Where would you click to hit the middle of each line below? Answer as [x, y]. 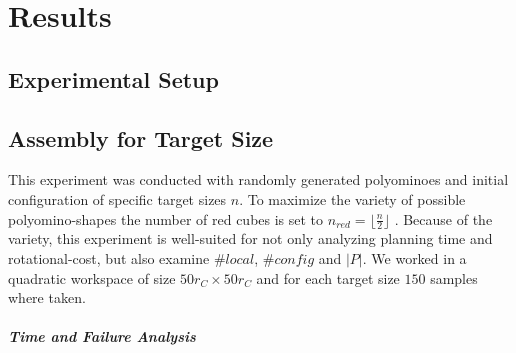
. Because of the [443, 218]
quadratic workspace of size [92, 277]
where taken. [47, 297]
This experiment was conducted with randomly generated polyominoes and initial [258, 179]
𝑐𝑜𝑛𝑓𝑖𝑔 [294, 259]
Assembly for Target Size [141, 137]
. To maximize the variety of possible [352, 198]
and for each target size [328, 277]
